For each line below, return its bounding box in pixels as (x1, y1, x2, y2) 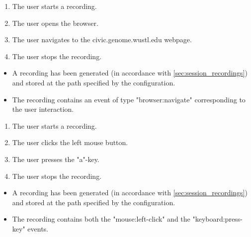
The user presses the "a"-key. (12, 154, 99, 164)
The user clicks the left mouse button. (12, 137, 128, 148)
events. (27, 223, 48, 234)
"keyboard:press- (192, 214, 243, 224)
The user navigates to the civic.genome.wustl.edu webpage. (12, 34, 192, 45)
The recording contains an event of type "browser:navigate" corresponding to (12, 94, 246, 104)
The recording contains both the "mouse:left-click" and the (12, 214, 190, 224)
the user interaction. (12, 104, 74, 114)
